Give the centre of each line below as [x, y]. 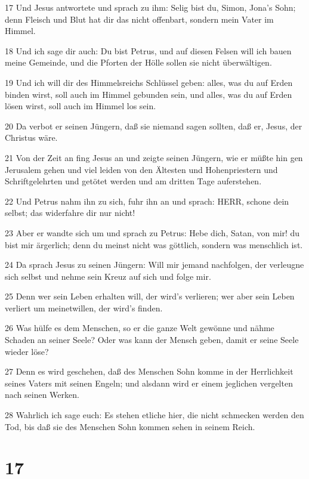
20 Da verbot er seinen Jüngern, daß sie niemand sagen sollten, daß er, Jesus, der [154, 126]
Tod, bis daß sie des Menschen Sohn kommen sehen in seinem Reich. [130, 426]
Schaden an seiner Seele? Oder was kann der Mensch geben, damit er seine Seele [152, 340]
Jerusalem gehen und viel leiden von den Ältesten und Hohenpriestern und [141, 169]
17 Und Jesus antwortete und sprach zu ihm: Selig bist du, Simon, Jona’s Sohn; [150, 7]
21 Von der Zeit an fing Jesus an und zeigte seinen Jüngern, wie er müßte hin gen [154, 157]
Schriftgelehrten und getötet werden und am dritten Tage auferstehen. [133, 181]
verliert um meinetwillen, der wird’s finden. [84, 308]
